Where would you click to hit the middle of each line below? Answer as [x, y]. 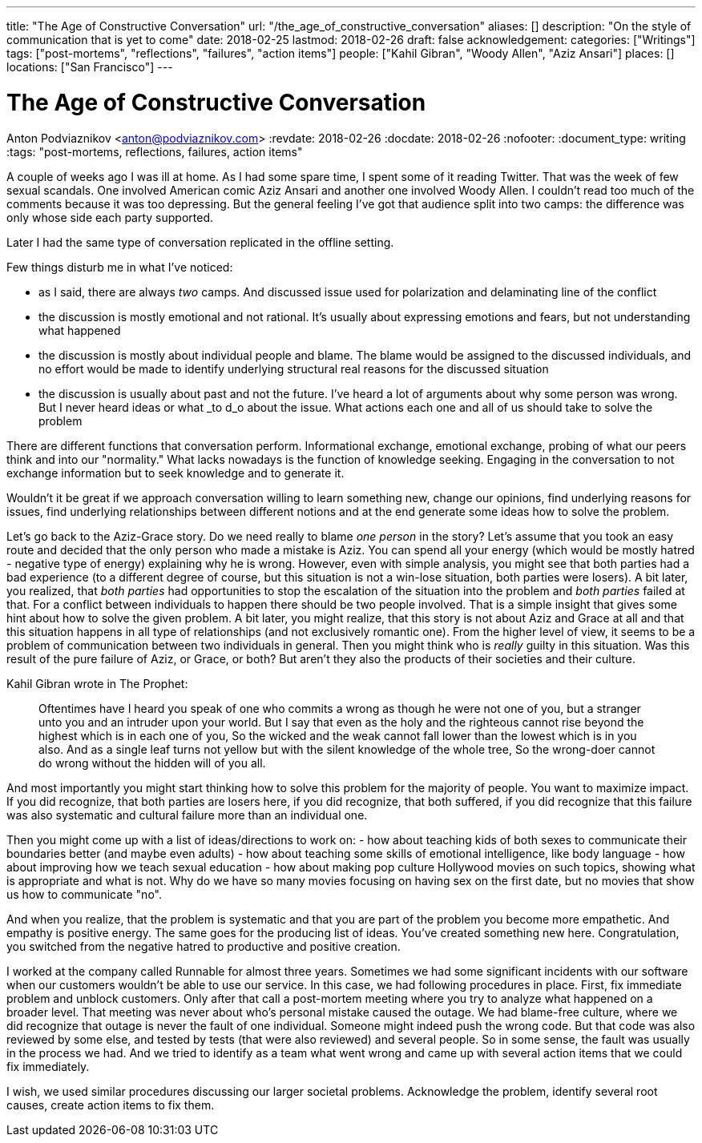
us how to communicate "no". [84, 894]
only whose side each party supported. [110, 217]
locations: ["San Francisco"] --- [90, 67]
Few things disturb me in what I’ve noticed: [120, 267]
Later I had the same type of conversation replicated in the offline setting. [200, 242]
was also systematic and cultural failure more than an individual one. [187, 815]
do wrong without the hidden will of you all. [152, 763]
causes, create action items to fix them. [111, 1105]
